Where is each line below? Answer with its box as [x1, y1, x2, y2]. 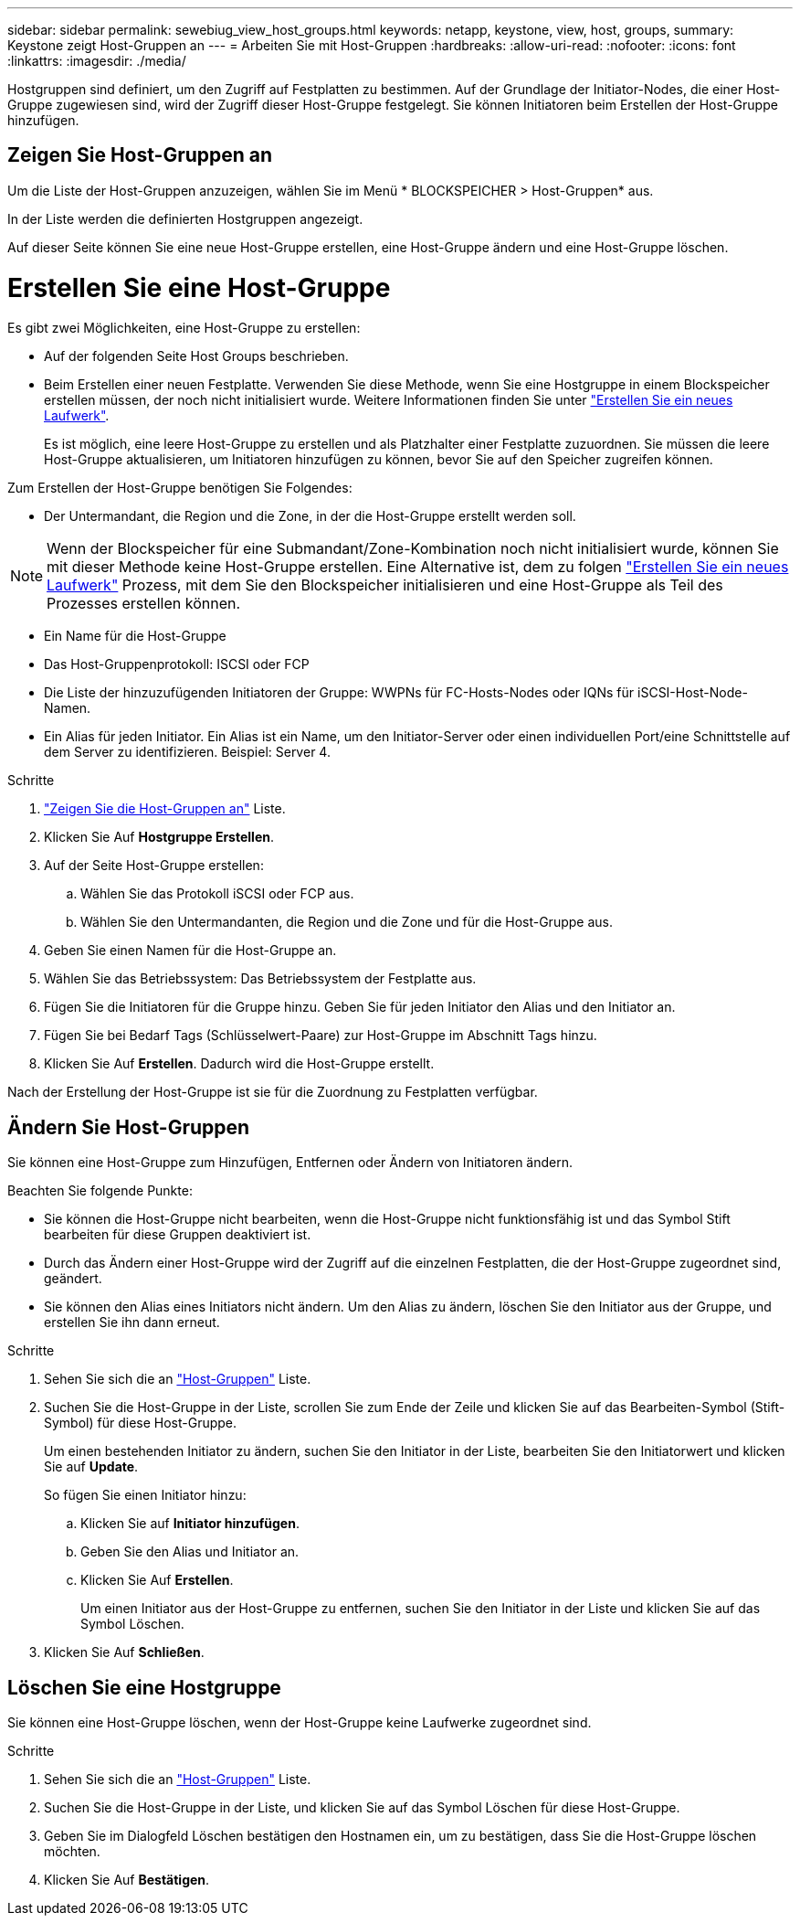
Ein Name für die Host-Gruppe [44, 628, 226, 644]
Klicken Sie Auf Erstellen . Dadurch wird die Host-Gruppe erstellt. [44, 1056, 435, 1072]
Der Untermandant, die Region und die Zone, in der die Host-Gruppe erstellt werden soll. [44, 508, 576, 525]
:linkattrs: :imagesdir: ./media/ [7, 53, 186, 69]
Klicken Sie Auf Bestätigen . [44, 1872, 210, 1888]
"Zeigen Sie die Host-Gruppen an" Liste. [44, 801, 286, 817]
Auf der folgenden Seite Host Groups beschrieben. [44, 348, 349, 365]
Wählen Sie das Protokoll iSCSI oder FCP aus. [80, 886, 354, 902]
